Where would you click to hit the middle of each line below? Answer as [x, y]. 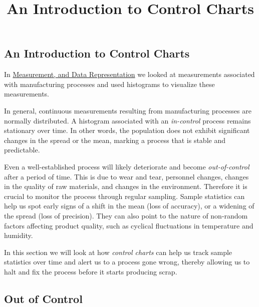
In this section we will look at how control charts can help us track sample [118, 252]
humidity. [19, 235]
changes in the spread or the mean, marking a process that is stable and [115, 140]
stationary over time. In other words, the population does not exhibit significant [127, 130]
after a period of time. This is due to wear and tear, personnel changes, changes [126, 176]
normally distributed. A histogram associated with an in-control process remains [127, 120]
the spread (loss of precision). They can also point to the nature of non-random [126, 215]
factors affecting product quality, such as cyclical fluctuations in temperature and [129, 225]
